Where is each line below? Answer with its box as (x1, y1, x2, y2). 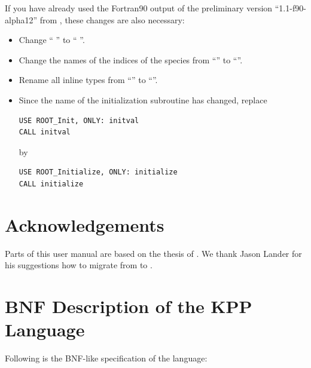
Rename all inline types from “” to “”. (19, 73, 158, 86)
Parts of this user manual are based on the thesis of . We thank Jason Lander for (5, 247, 302, 259)
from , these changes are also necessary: (39, 13, 185, 26)
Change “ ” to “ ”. (19, 33, 85, 46)
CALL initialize (19, 179, 84, 188)
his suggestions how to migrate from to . (5, 259, 153, 271)
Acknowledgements (5, 212, 164, 237)
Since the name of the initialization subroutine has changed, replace (19, 93, 267, 106)
